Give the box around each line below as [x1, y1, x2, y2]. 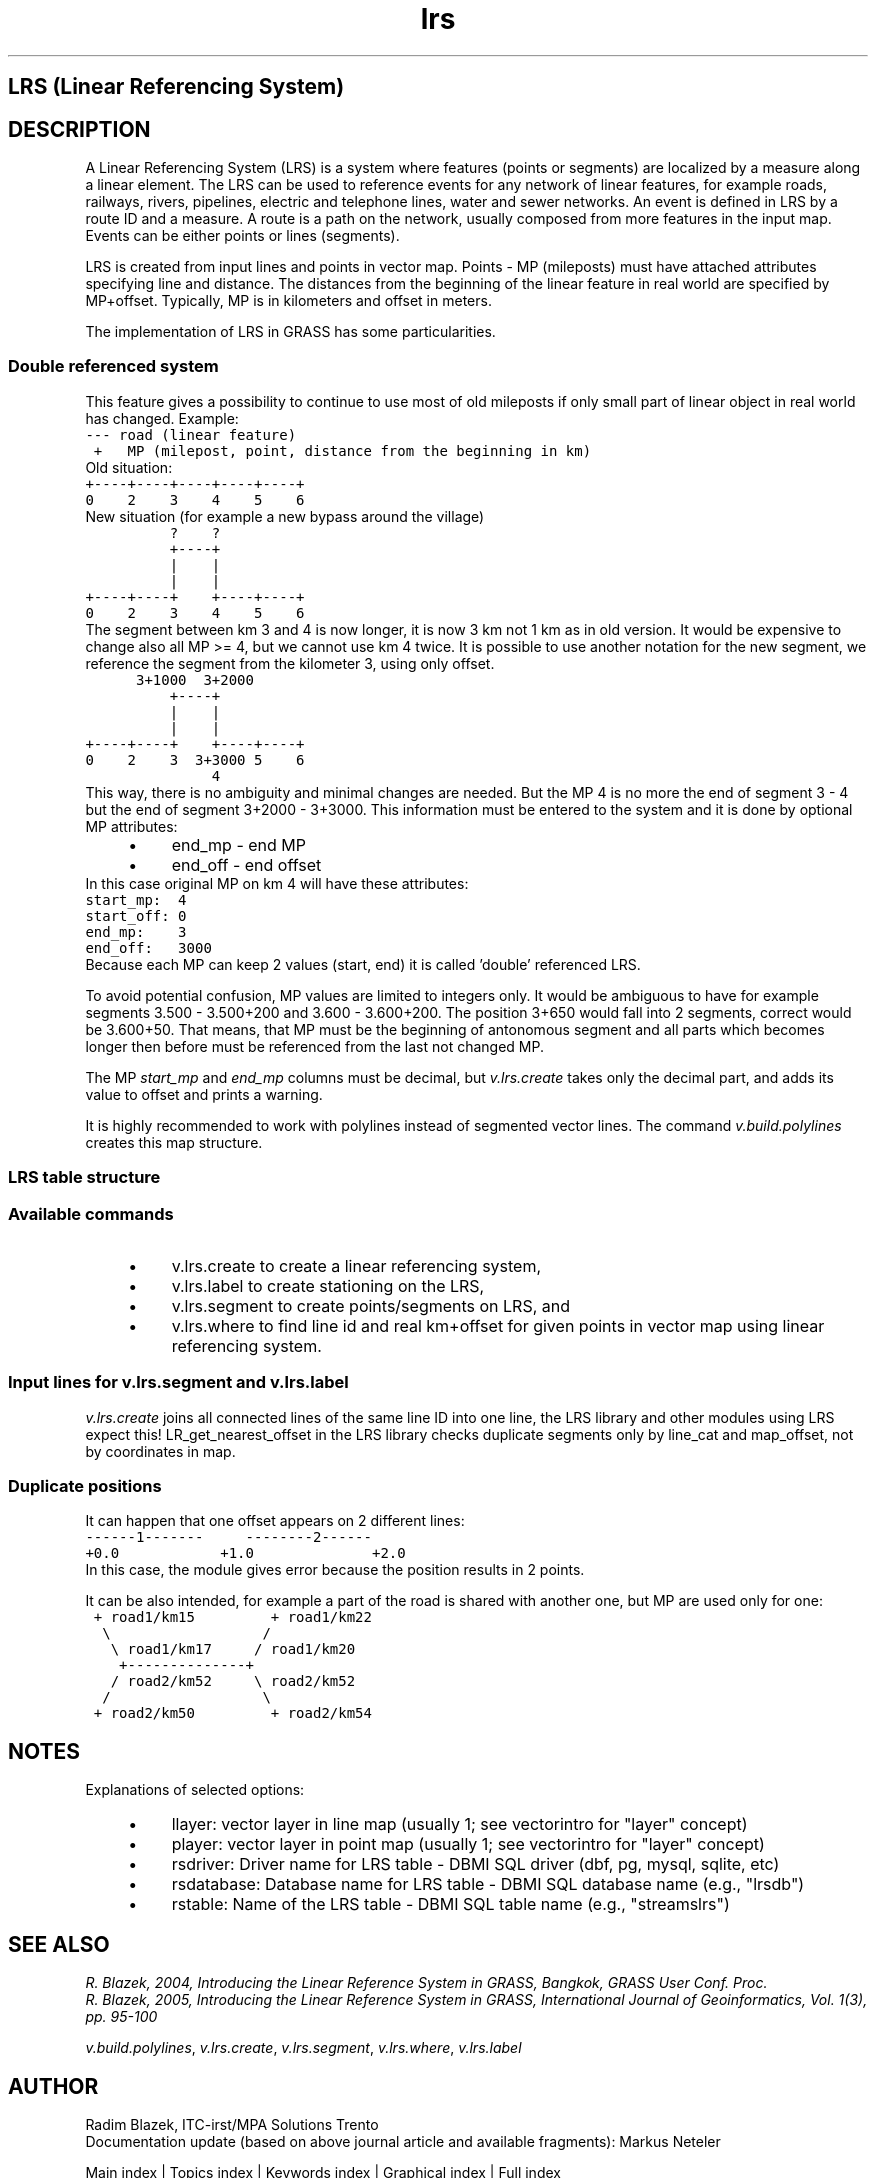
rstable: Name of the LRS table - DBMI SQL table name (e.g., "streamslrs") [171, 1894, 730, 1915]
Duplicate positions [8, 1476, 162, 1497]
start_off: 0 [85, 907, 187, 924]
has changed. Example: [85, 409, 239, 427]
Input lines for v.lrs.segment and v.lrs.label [8, 1372, 349, 1393]
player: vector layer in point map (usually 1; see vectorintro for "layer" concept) [171, 1834, 765, 1855]
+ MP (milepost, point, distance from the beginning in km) [93, 442, 592, 459]
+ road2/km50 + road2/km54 [93, 1705, 372, 1722]
